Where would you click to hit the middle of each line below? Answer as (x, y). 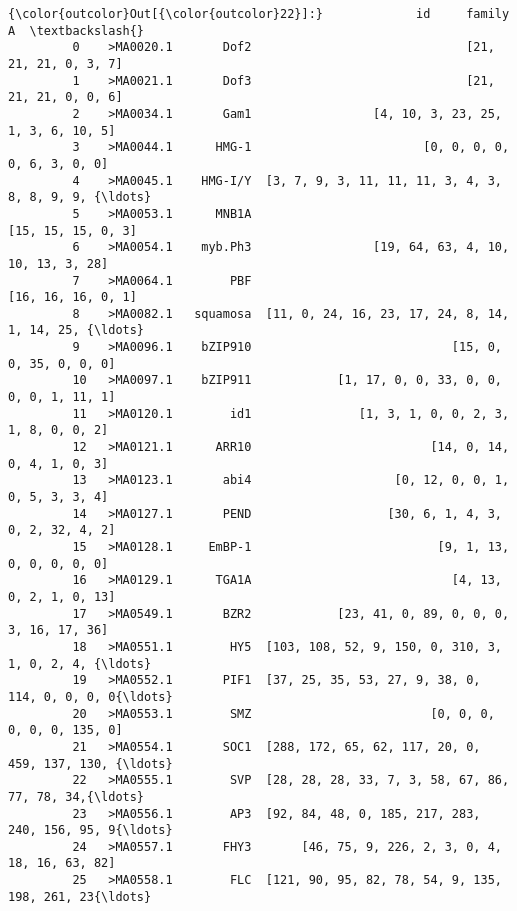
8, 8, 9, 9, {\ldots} (80, 197)
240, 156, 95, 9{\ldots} (90, 830)
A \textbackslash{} (76, 30)
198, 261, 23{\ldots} (80, 896)
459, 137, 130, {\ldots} (90, 763)
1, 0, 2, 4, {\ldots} (80, 663)
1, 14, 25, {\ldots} (76, 330)
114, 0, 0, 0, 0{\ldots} (90, 696)
